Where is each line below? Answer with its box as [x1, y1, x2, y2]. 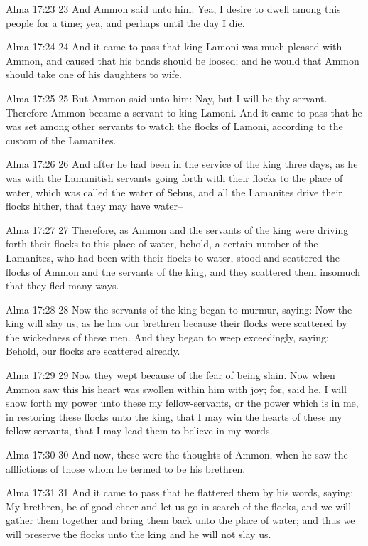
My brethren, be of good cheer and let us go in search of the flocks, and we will [6, 498, 352, 513]
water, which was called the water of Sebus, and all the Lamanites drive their [6, 184, 342, 199]
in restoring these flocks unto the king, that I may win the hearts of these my [6, 409, 342, 424]
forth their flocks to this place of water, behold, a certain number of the [6, 236, 318, 251]
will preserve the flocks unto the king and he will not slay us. [6, 527, 271, 541]
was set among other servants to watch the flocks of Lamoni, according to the [6, 119, 343, 134]
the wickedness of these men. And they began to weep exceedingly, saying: [6, 329, 329, 344]
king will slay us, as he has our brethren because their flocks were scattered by [6, 316, 347, 331]
